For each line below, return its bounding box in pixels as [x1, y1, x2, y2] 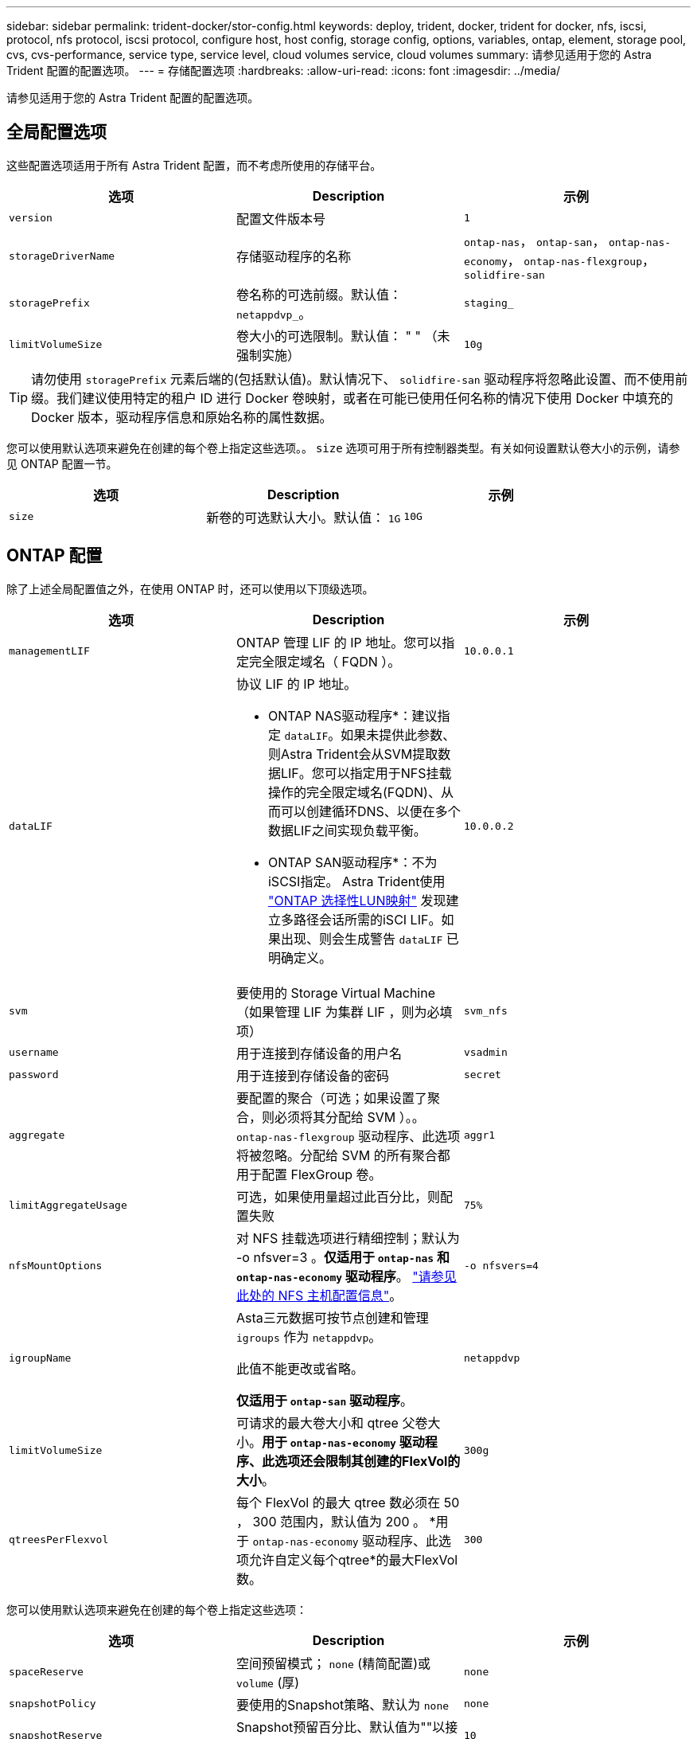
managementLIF [9, 645, 90, 658]
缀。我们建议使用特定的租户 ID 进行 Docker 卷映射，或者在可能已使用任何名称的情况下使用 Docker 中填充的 [31, 389, 673, 406]
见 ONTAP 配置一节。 [6, 456, 118, 471]
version [9, 212, 53, 225]
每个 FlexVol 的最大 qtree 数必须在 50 [236, 1494, 460, 1510]
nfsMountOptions [9, 1260, 103, 1272]
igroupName [9, 1352, 72, 1365]
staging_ [463, 297, 514, 310]
